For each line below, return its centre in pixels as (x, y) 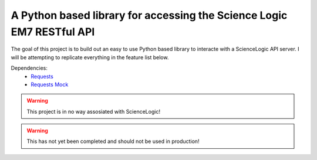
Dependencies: (29, 68)
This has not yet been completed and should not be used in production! (113, 141)
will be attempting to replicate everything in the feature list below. (90, 57)
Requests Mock (50, 84)
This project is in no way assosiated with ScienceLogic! (94, 111)
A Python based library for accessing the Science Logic (149, 15)
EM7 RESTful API (53, 32)
